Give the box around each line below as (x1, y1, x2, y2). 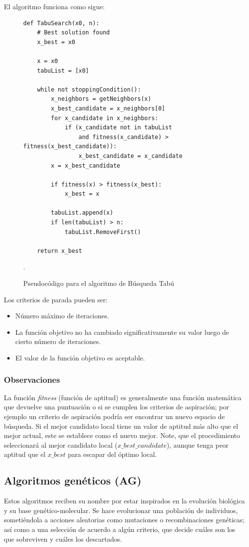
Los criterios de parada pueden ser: (4, 294, 108, 304)
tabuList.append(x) (51, 209, 114, 217)
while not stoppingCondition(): (37, 86, 141, 93)
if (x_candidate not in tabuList (64, 124, 172, 131)
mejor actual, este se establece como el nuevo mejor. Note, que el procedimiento (4, 430, 240, 440)
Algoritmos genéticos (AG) (4, 473, 142, 488)
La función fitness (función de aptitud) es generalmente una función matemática (4, 392, 242, 402)
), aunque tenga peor (166, 439, 229, 450)
